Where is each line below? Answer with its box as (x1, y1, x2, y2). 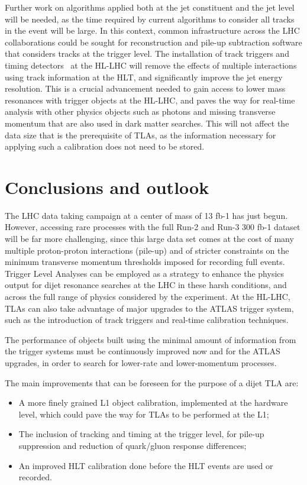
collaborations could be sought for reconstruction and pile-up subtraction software (5, 35, 302, 48)
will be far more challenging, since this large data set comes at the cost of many (5, 232, 294, 245)
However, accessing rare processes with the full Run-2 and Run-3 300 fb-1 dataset (5, 221, 300, 233)
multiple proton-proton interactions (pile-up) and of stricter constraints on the (5, 244, 289, 256)
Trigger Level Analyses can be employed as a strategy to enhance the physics (5, 267, 285, 279)
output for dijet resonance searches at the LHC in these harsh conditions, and (5, 279, 287, 291)
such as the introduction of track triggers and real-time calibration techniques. (5, 313, 289, 326)
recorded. (18, 471, 52, 483)
